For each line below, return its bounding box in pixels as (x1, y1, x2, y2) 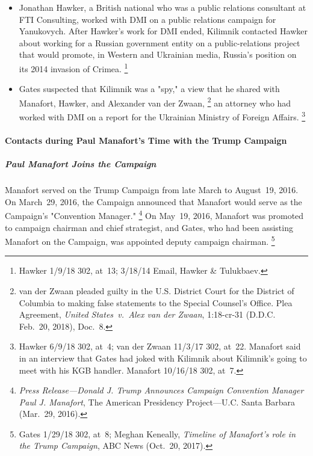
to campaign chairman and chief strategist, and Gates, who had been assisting (5, 221, 293, 233)
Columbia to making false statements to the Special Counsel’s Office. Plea (19, 296, 293, 309)
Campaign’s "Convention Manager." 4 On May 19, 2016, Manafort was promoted (5, 208, 304, 221)
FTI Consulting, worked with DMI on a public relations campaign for (19, 13, 276, 25)
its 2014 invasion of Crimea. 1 (19, 60, 128, 75)
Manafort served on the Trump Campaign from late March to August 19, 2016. (5, 183, 299, 196)
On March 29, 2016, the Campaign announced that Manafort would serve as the (5, 195, 302, 208)
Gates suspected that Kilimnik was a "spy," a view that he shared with (19, 82, 280, 95)
